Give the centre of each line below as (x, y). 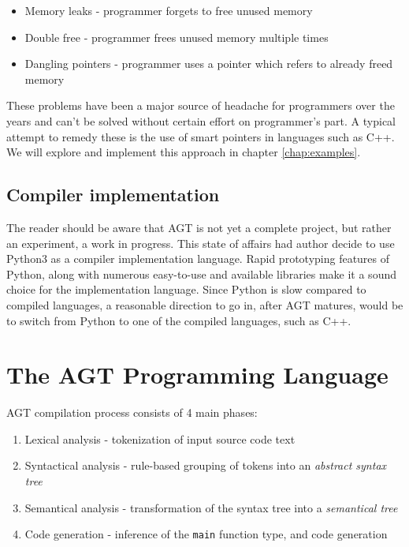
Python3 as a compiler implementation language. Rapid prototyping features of (198, 259)
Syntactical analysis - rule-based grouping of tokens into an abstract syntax (206, 465)
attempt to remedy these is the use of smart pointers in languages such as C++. (201, 136)
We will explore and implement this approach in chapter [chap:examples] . (184, 152)
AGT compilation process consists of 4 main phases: (132, 412)
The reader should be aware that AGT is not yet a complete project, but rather (199, 227)
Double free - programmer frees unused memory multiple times (177, 37)
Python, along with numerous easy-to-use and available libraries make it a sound (201, 273)
